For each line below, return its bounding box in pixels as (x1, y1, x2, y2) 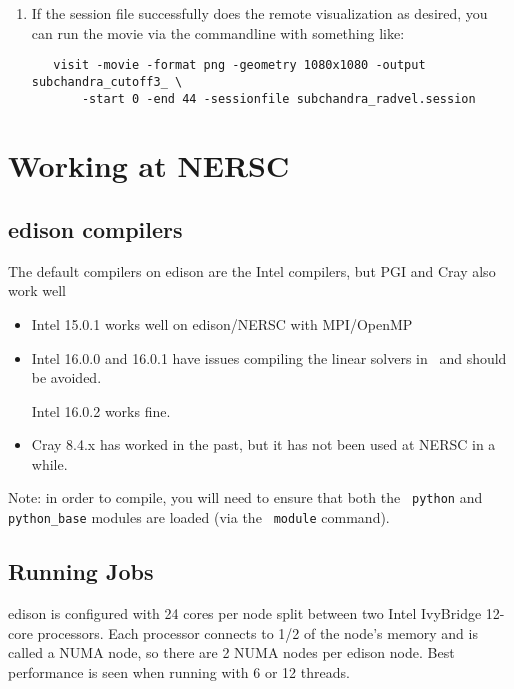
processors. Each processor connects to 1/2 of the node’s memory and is (37, 622, 478, 643)
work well (8, 280, 66, 301)
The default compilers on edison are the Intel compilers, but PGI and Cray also (8, 260, 496, 281)
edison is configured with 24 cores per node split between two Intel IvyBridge (8, 603, 482, 623)
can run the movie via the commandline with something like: (31, 22, 405, 43)
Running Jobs (8, 556, 154, 587)
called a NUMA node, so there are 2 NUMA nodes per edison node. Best (8, 642, 455, 663)
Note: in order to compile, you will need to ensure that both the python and (8, 487, 483, 508)
